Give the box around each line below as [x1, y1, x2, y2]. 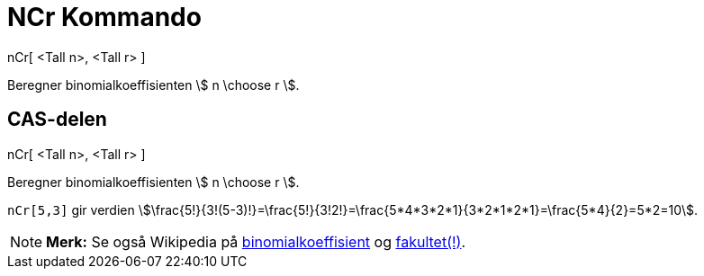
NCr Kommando [7, 2, 202, 32]
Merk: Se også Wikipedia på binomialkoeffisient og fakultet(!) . [46, 232, 466, 251]
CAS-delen [7, 108, 107, 131]
